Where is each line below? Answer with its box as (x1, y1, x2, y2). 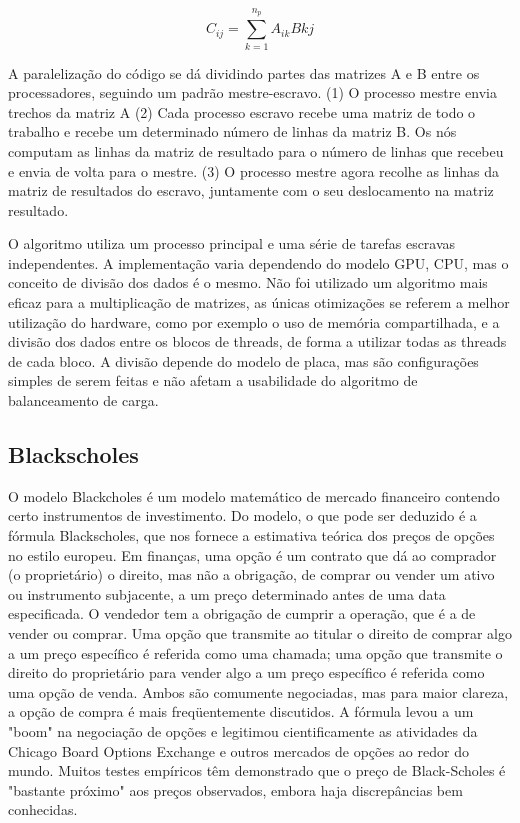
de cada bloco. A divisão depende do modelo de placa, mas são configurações (8, 350, 479, 371)
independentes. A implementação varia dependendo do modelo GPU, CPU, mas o (8, 252, 509, 273)
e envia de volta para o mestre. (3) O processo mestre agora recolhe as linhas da (8, 160, 500, 181)
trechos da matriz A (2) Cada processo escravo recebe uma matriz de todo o (8, 101, 476, 122)
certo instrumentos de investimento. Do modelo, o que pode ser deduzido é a (8, 505, 477, 526)
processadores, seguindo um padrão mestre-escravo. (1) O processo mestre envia (8, 82, 497, 103)
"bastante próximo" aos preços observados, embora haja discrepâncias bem (8, 779, 463, 800)
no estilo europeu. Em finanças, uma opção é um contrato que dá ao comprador (8, 544, 497, 565)
